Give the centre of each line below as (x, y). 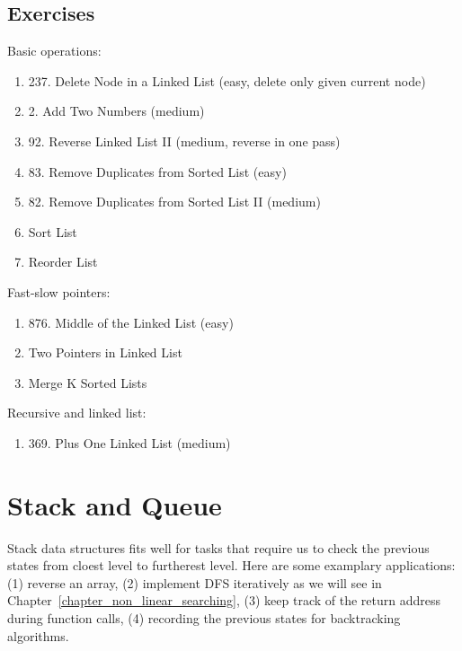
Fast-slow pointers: (59, 291)
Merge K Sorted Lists (88, 382)
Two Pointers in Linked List (105, 352)
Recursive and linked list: (77, 413)
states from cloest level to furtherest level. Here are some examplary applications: (231, 565)
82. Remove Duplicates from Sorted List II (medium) (174, 202)
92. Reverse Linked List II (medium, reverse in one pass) (184, 141)
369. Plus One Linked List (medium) (129, 442)
